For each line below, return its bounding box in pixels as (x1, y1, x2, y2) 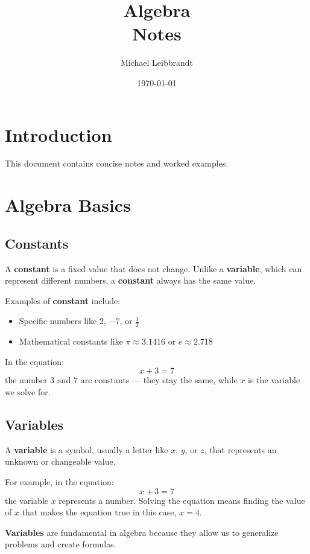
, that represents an (204, 443, 277, 456)
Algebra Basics (5, 193, 131, 217)
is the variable (248, 374, 300, 386)
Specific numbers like (19, 314, 97, 327)
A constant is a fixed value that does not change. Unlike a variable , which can (5, 262, 302, 275)
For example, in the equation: (5, 475, 114, 488)
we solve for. (5, 386, 51, 398)
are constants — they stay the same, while (80, 374, 238, 386)
